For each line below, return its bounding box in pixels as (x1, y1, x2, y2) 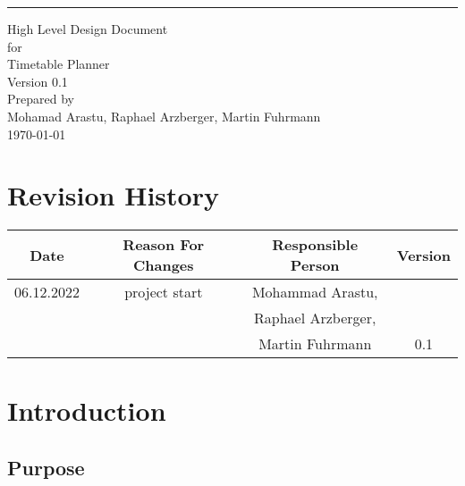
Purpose (7, 454, 85, 482)
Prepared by (7, 89, 74, 108)
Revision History (7, 177, 219, 214)
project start (124, 281, 203, 303)
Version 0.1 (7, 71, 68, 90)
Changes (132, 255, 194, 276)
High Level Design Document (7, 20, 168, 38)
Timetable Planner (7, 54, 110, 73)
